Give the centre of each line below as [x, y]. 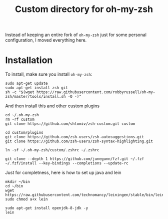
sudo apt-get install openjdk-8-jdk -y [47, 208]
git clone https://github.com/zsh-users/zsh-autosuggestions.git [74, 137]
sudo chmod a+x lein [27, 199]
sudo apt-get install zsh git [37, 88]
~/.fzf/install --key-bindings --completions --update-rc [67, 163]
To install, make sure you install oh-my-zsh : [49, 74]
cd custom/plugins [24, 133]
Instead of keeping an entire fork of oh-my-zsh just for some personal [76, 35]
